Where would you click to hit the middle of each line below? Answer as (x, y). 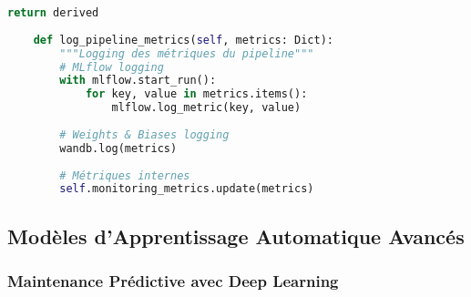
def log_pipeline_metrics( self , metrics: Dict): (183, 40)
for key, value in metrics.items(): (196, 94)
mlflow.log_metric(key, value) (206, 108)
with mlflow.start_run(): (138, 81)
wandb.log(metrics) (118, 148)
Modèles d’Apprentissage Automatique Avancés (236, 236)
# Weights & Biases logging (144, 134)
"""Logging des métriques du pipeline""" (187, 53)
